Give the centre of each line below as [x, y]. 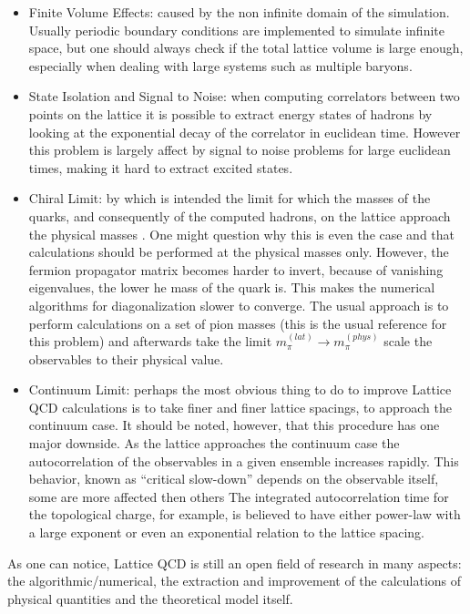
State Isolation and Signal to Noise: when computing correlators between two [244, 96]
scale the [408, 341]
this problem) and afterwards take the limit [150, 341]
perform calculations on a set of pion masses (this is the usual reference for [238, 323]
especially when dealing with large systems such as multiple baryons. [220, 65]
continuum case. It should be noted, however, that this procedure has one [234, 425]
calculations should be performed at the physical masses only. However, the [239, 252]
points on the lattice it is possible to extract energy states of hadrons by [230, 113]
